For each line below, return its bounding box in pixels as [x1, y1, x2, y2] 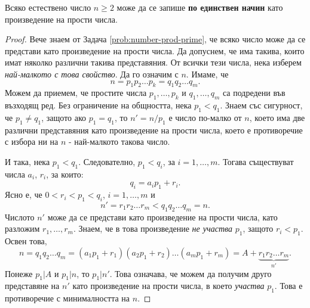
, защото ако [41, 111, 87, 123]
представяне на [5, 279, 60, 292]
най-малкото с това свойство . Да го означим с [5, 67, 179, 80]
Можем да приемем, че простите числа [5, 86, 147, 99]
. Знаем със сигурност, [220, 99, 303, 111]
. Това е [274, 279, 303, 292]
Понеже [5, 267, 33, 279]
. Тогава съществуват [217, 155, 294, 167]
